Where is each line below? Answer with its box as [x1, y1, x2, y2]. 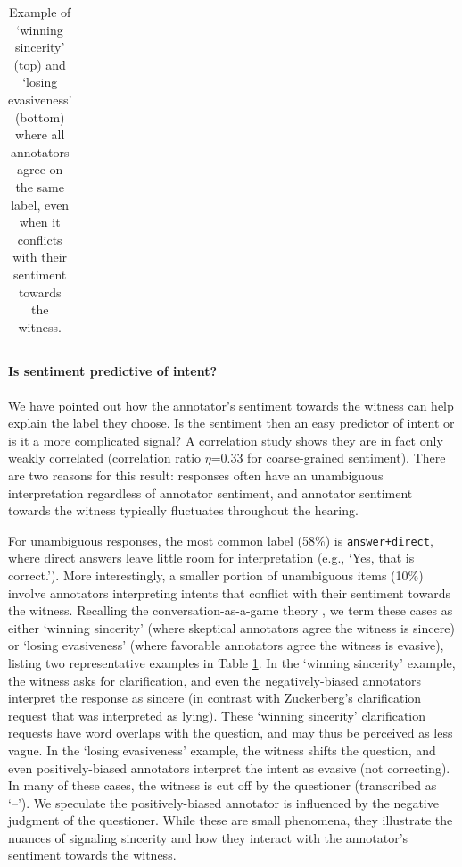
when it [19, 213, 61, 231]
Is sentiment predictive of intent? [8, 362, 218, 380]
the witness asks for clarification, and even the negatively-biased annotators [8, 671, 421, 689]
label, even [11, 195, 70, 213]
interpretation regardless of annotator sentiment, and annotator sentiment [8, 483, 413, 502]
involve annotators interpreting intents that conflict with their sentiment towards [8, 583, 450, 602]
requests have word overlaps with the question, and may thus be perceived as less [8, 723, 453, 742]
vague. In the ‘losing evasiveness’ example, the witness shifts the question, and [8, 740, 436, 759]
